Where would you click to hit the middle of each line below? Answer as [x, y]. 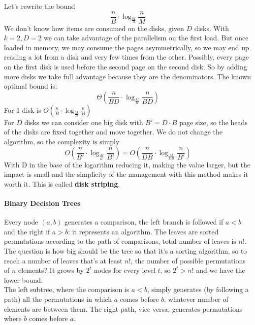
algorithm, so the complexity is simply [62, 141]
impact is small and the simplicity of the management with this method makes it [126, 174]
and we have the [221, 270]
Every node [21, 222]
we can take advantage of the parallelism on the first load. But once [146, 38]
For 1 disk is [23, 110]
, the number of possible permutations [188, 260]
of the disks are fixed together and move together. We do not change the [113, 132]
